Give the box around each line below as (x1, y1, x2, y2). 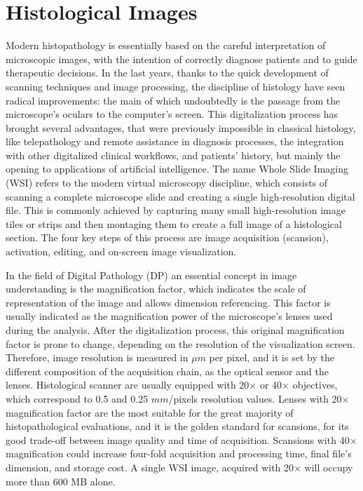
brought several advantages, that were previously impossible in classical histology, (6, 120, 356, 135)
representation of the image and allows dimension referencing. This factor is (6, 295, 331, 309)
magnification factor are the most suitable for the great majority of (6, 405, 294, 419)
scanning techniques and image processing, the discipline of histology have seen (6, 79, 345, 93)
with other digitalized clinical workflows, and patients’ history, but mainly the (6, 147, 341, 162)
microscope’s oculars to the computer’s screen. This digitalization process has (6, 107, 338, 121)
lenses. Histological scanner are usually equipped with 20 (6, 377, 249, 392)
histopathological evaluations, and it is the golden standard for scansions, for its (6, 419, 349, 433)
